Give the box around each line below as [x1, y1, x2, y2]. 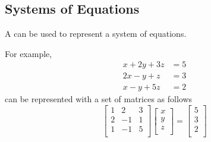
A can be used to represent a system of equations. [5, 27, 187, 40]
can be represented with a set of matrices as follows [5, 93, 193, 105]
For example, [5, 47, 52, 59]
